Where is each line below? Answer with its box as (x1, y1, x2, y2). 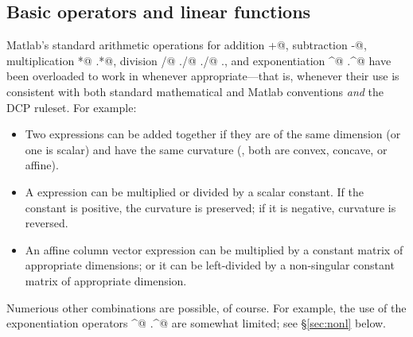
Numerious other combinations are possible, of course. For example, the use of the (6, 299, 407, 316)
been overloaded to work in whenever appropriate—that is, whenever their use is (6, 68, 399, 84)
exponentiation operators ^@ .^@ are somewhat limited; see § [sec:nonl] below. (6, 315, 386, 331)
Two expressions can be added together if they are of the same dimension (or (25, 126, 401, 142)
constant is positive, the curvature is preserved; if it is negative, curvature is (25, 199, 396, 215)
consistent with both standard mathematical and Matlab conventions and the (6, 83, 384, 99)
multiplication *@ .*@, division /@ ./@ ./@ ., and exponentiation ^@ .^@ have (6, 52, 392, 68)
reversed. (25, 215, 68, 231)
